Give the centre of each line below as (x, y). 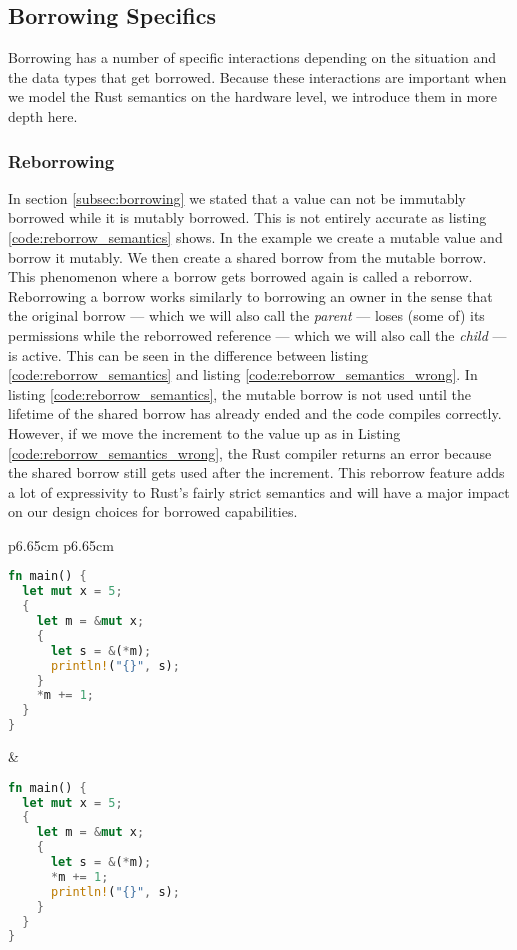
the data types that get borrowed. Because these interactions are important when (257, 76)
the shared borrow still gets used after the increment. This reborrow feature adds (256, 472)
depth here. (43, 115)
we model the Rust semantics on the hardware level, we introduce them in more (252, 96)
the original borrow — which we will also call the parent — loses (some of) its (246, 315)
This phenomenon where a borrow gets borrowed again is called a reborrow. (240, 276)
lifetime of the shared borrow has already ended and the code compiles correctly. (255, 413)
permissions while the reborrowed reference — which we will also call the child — (257, 334)
